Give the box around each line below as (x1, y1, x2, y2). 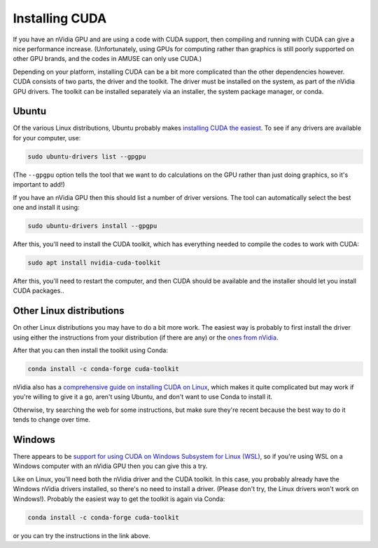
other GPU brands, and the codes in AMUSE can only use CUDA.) (13, 55, 202, 63)
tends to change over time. (13, 415, 91, 424)
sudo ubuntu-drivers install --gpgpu (27, 222, 157, 229)
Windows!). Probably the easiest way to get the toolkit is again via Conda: (13, 495, 225, 503)
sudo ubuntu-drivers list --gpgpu (27, 152, 146, 161)
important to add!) (13, 180, 66, 189)
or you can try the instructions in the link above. (13, 531, 150, 540)
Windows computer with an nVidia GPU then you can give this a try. (13, 462, 208, 470)
